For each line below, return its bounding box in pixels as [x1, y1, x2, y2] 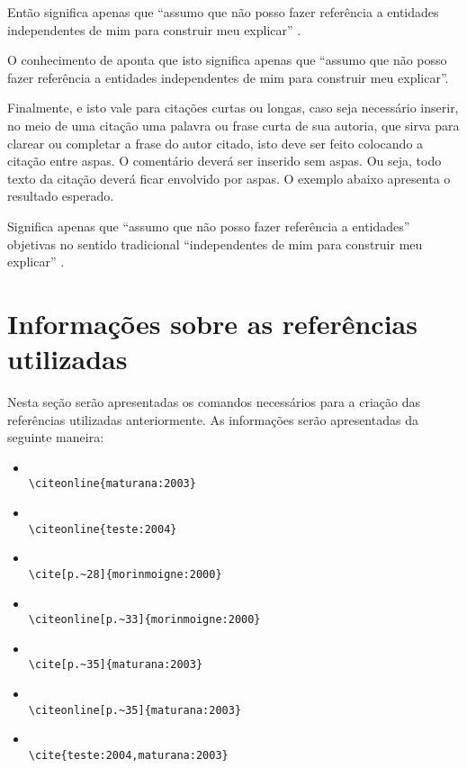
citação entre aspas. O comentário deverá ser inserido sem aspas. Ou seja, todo [7, 151, 442, 170]
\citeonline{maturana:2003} [28, 477, 196, 491]
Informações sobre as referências [7, 304, 418, 341]
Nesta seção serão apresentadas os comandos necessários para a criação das [7, 393, 421, 411]
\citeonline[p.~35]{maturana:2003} [28, 703, 242, 717]
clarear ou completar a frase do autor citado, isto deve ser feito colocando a [7, 133, 424, 152]
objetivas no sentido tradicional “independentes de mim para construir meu [7, 234, 423, 253]
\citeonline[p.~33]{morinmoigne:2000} [28, 613, 261, 627]
